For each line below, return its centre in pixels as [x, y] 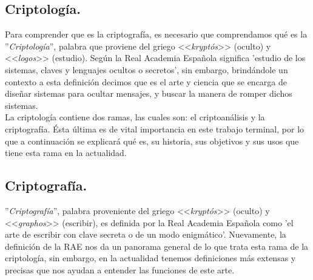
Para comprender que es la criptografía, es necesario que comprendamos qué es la [156, 34]
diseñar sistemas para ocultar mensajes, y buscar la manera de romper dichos [149, 93]
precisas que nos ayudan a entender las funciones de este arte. [120, 269]
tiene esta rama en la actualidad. [66, 153]
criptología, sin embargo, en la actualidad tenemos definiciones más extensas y [150, 258]
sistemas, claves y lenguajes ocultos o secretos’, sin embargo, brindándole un [146, 69]
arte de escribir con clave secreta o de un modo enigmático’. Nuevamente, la [146, 234]
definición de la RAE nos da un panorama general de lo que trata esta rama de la [157, 246]
